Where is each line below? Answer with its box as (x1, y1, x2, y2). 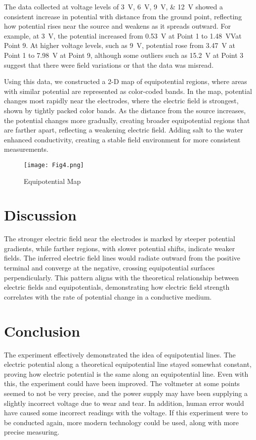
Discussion (4, 205, 77, 225)
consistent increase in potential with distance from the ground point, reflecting (4, 11, 242, 21)
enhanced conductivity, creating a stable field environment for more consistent (4, 134, 241, 144)
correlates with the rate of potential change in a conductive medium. (4, 291, 212, 302)
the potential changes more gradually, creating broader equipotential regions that (4, 115, 250, 125)
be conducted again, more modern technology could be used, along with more (4, 417, 239, 427)
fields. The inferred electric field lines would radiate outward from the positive (4, 253, 241, 263)
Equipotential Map (24, 176, 81, 186)
